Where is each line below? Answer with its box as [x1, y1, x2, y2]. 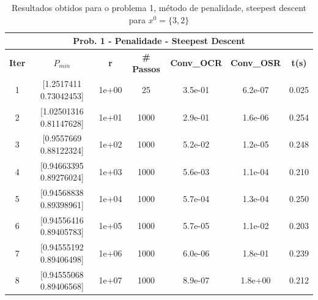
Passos [132, 62, 160, 75]
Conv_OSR [231, 56, 281, 69]
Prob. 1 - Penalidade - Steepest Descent [73, 34, 245, 47]
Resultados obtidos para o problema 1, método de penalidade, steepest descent [11, 1, 307, 13]
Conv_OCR [170, 56, 223, 69]
